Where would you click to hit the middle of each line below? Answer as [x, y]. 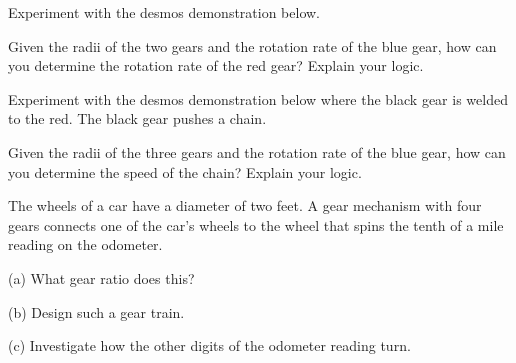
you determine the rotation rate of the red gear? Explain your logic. [216, 65]
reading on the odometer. [85, 244]
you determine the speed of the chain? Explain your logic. [185, 171]
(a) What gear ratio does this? [101, 277]
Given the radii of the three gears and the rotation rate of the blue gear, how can [257, 151]
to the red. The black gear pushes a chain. [137, 118]
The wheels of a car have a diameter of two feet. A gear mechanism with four [245, 205]
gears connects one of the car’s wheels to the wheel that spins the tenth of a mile [256, 224]
